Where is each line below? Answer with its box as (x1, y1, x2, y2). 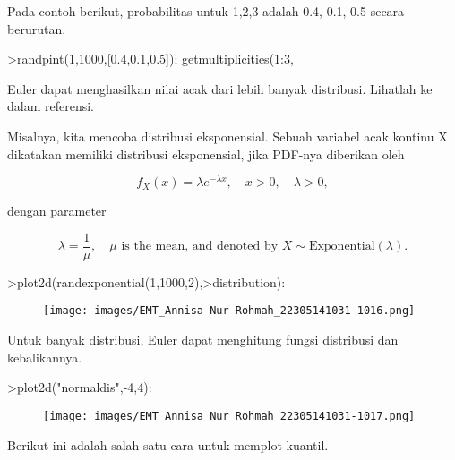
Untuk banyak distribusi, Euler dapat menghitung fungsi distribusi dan (7, 330, 399, 349)
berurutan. (7, 19, 66, 38)
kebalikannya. (7, 347, 82, 366)
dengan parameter (7, 201, 107, 220)
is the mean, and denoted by (121, 240, 279, 253)
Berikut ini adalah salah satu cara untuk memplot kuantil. (7, 435, 329, 454)
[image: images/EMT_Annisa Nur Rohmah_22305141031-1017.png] (43, 409, 416, 422)
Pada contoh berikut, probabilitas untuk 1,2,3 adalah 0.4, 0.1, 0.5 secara (7, 2, 405, 20)
